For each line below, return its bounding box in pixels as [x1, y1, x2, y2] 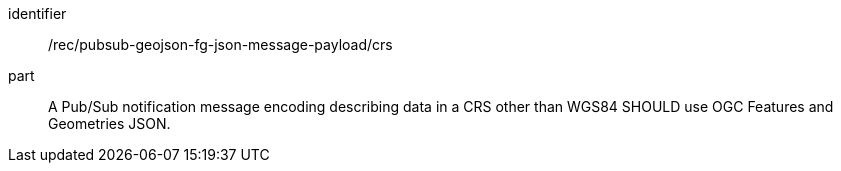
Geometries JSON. [48, 115, 171, 132]
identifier [8, 5, 67, 22]
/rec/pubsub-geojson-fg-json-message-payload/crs [48, 36, 393, 53]
